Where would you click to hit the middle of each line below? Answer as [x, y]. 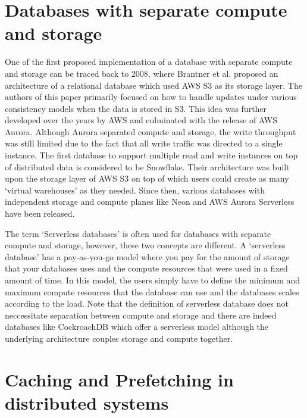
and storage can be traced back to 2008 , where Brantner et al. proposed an [142, 73]
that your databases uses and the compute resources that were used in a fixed [146, 268]
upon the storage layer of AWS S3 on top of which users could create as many [147, 178]
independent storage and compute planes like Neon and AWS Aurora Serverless [150, 202]
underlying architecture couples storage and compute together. [119, 338]
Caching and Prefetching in [119, 379]
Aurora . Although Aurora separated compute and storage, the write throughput [151, 131]
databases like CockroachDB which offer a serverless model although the [137, 327]
